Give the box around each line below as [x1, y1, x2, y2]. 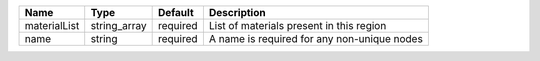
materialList [24, 19, 80, 32]
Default [157, 6, 194, 19]
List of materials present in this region [208, 19, 387, 32]
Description [208, 6, 266, 19]
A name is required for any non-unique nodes [208, 32, 424, 45]
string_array [90, 19, 147, 32]
